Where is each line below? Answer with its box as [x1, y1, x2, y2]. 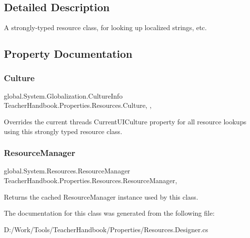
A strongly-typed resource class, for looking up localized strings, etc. [4, 22, 207, 33]
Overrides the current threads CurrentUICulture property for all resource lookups [4, 116, 247, 126]
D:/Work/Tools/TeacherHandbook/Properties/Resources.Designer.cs [4, 224, 208, 234]
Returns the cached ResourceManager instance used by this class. [4, 191, 198, 202]
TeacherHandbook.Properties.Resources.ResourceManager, [4, 175, 177, 185]
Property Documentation [4, 46, 133, 61]
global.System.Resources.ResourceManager [4, 166, 130, 176]
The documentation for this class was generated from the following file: [4, 208, 215, 218]
